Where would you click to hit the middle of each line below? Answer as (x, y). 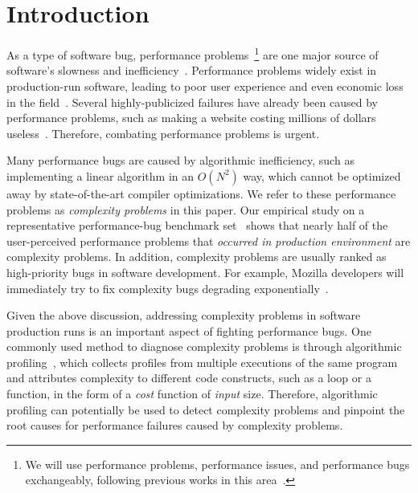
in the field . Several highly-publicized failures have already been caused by (192, 102)
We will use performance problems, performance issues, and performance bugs (217, 464)
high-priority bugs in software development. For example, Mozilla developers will (205, 272)
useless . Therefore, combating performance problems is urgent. (163, 133)
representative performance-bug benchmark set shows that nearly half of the (197, 225)
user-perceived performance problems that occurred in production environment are (209, 240)
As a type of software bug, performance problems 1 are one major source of (193, 53)
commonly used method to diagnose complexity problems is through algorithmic (204, 346)
